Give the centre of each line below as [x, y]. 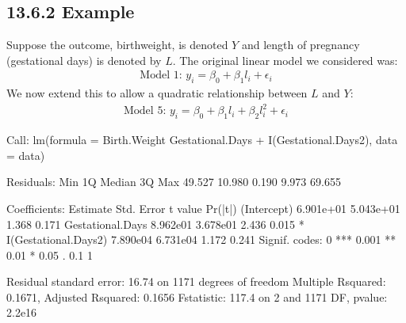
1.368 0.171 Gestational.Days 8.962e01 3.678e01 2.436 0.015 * [155, 224]
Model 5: [145, 111]
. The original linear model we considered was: [285, 60]
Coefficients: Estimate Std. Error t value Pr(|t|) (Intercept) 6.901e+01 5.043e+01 [203, 208]
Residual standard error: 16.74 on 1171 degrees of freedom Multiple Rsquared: [196, 281]
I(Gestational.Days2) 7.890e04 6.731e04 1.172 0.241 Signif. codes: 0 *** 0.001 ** [201, 239]
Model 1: [161, 76]
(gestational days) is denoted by [84, 60]
